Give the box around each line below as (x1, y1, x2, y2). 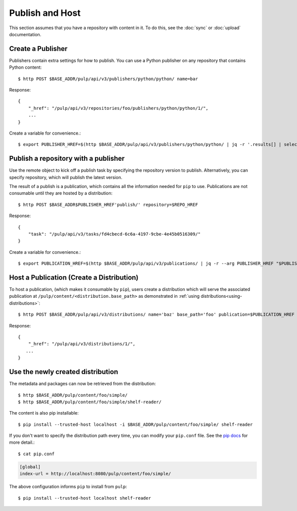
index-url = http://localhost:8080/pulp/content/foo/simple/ (19, 471, 171, 477)
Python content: (9, 64, 42, 70)
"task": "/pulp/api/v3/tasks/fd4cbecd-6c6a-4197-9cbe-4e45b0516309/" (28, 232, 201, 237)
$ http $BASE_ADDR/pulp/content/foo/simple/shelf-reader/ (18, 399, 162, 405)
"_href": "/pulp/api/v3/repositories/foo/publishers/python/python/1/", (28, 105, 209, 111)
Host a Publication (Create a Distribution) (9, 273, 139, 281)
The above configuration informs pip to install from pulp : (9, 484, 127, 490)
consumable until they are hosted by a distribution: (9, 190, 113, 196)
